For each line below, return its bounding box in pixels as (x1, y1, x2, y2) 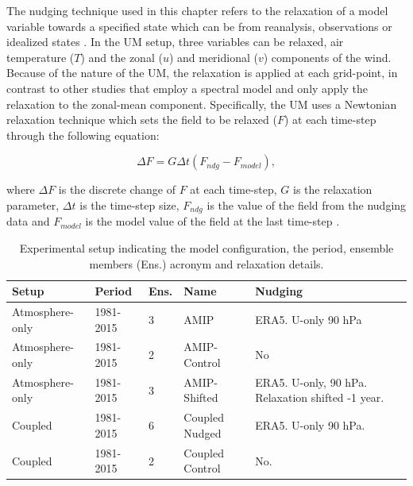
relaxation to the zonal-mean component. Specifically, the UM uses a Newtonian (6, 95, 397, 112)
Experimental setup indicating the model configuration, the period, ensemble (19, 239, 394, 256)
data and (6, 213, 50, 229)
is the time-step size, (79, 196, 179, 213)
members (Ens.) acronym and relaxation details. (89, 255, 324, 272)
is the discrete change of (58, 181, 176, 198)
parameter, (6, 196, 60, 213)
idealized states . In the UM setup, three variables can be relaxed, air (6, 33, 344, 50)
